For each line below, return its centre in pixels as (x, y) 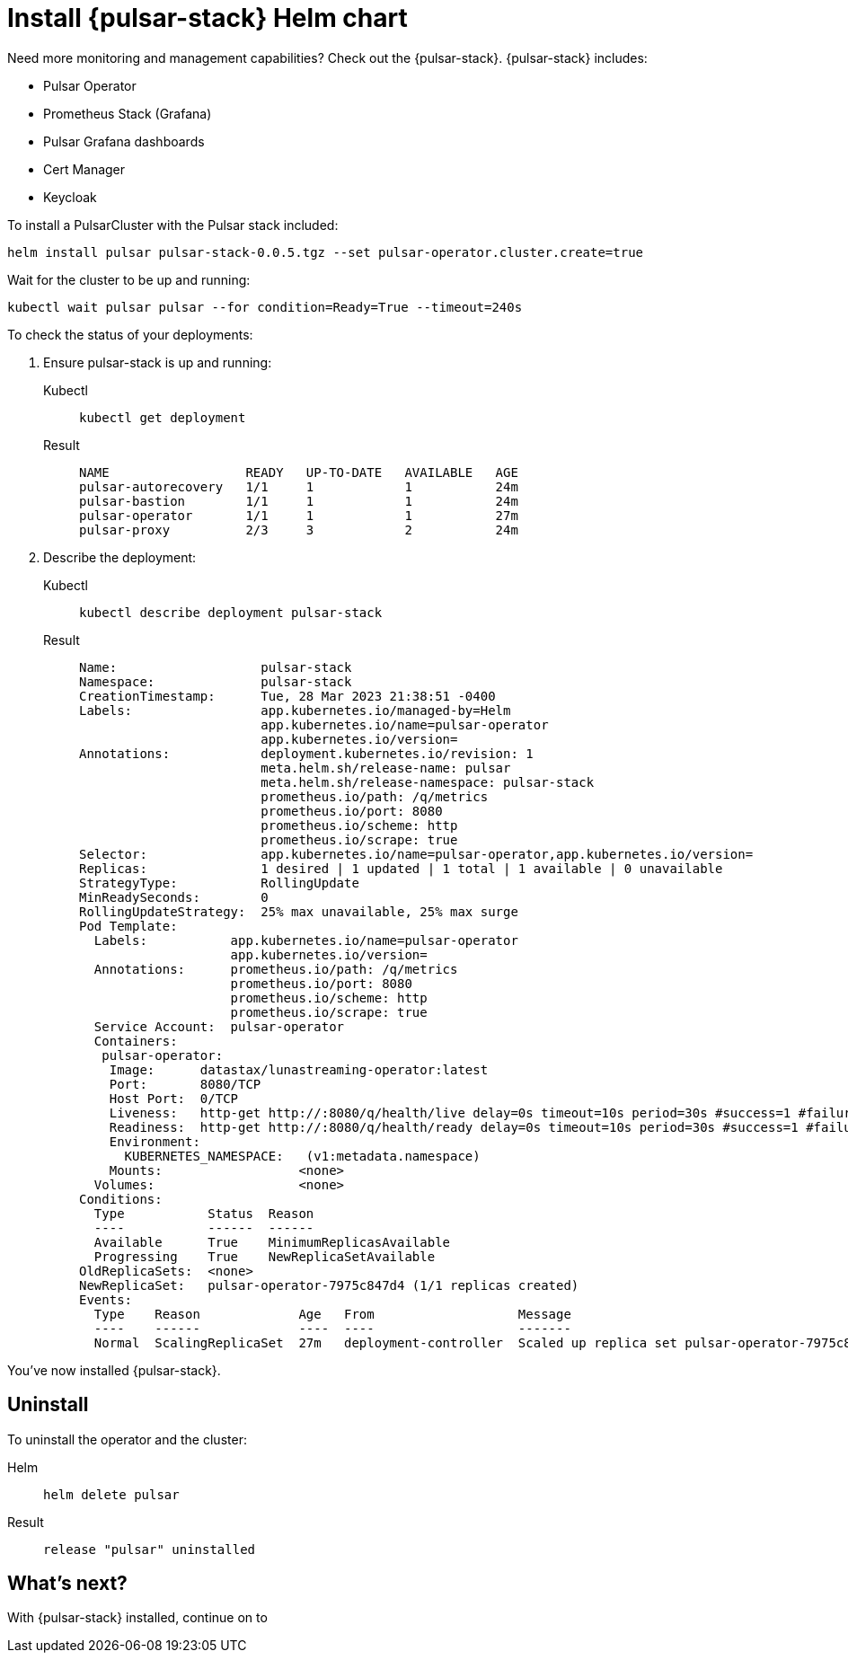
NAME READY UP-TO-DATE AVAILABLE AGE (299, 472)
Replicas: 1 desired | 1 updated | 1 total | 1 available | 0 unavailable (401, 868)
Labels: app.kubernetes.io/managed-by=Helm (295, 710)
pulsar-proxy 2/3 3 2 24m (299, 530)
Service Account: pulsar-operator (219, 1026)
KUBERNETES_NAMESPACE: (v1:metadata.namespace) (302, 1156)
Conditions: (121, 1199)
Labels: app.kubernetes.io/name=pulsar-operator (306, 940)
